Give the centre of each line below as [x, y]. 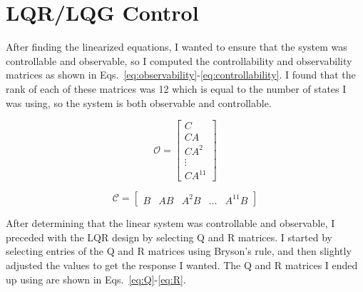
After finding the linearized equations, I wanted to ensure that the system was [177, 47]
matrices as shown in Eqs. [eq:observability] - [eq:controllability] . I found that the [181, 75]
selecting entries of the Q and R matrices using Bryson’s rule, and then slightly [179, 251]
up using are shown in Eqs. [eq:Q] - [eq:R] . [96, 279]
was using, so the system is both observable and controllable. [139, 102]
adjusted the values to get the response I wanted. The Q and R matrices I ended [182, 265]
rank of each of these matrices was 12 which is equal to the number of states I [176, 88]
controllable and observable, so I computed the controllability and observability [179, 60]
